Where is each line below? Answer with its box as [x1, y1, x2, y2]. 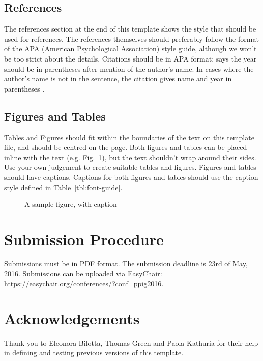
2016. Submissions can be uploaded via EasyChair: [4, 268, 162, 279]
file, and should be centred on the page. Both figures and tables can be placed [4, 142, 247, 153]
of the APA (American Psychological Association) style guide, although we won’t [4, 43, 257, 54]
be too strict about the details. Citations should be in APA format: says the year [4, 53, 257, 64]
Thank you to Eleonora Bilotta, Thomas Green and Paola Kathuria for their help [4, 337, 258, 348]
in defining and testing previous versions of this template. [4, 347, 184, 358]
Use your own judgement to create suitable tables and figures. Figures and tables [4, 162, 256, 172]
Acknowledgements [4, 308, 140, 328]
